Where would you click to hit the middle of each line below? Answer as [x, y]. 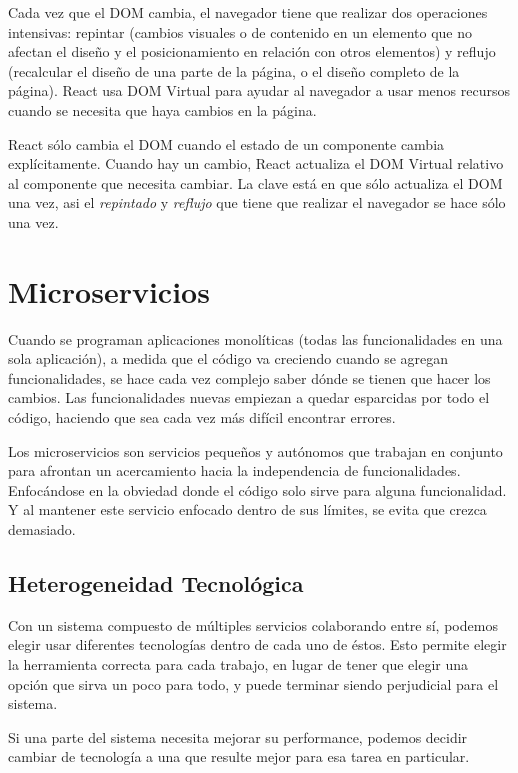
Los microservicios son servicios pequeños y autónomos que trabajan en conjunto [255, 450]
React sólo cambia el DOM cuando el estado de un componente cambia [226, 143]
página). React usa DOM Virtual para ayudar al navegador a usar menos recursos [259, 90]
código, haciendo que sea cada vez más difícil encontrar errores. [202, 417]
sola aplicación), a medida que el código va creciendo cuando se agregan [228, 358]
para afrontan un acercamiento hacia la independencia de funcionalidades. [234, 470]
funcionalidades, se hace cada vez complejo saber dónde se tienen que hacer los [249, 377]
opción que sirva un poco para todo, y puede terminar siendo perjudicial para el [253, 683]
